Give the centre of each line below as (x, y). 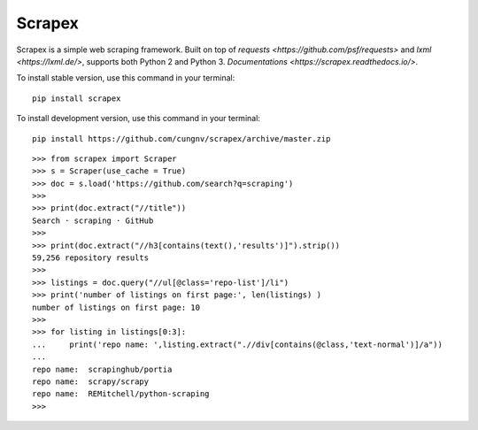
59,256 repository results (91, 258)
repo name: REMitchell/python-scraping (121, 394)
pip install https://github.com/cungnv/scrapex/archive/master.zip (181, 138)
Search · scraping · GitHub (93, 220)
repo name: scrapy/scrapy (91, 381)
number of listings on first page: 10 (116, 307)
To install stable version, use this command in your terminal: (126, 78)
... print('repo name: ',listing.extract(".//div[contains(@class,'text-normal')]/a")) (237, 344)
